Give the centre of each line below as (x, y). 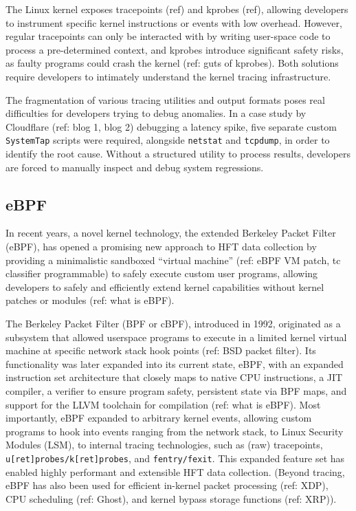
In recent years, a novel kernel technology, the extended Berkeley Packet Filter (171, 233)
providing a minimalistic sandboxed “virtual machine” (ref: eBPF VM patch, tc (173, 260)
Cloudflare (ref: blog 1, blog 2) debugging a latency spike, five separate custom (171, 126)
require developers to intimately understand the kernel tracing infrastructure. (168, 76)
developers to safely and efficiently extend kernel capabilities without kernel (165, 286)
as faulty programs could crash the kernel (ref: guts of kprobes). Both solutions (172, 63)
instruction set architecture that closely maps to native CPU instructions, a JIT (174, 377)
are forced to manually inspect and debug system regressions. (135, 167)
